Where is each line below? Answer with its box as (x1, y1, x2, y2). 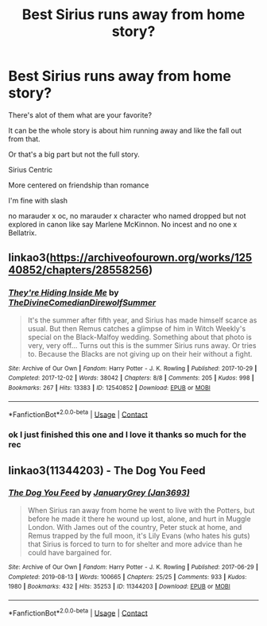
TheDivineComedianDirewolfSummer (8, 297, 157, 308)
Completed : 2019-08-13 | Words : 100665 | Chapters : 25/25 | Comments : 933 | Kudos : (8, 573, 247, 581)
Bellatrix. (8, 228, 37, 238)
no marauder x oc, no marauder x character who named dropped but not (8, 211, 246, 220)
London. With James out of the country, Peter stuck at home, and (27, 522, 242, 531)
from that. (8, 133, 41, 144)
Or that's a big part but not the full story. (8, 149, 141, 159)
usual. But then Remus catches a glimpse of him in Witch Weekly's (27, 323, 246, 333)
